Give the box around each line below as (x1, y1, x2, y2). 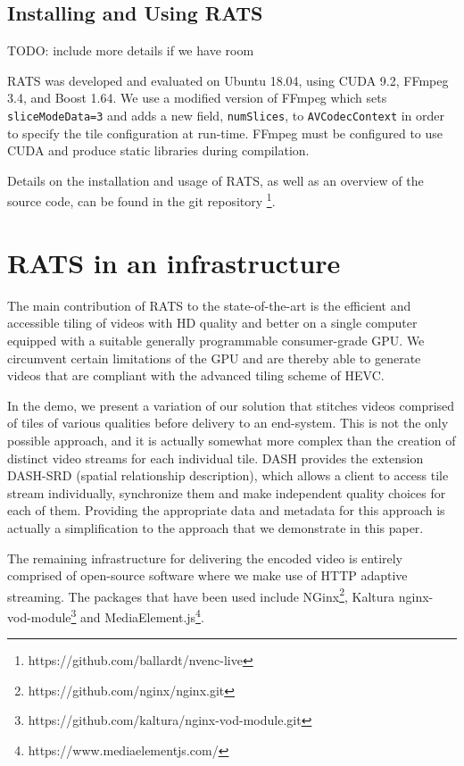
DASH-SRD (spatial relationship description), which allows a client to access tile (7, 466, 449, 485)
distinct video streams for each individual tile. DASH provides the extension (7, 448, 424, 467)
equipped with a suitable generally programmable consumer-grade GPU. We (7, 330, 425, 349)
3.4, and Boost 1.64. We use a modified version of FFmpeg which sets (7, 88, 387, 107)
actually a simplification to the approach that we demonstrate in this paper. (7, 518, 424, 537)
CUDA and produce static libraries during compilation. (7, 141, 310, 160)
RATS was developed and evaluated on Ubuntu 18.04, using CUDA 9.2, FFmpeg (7, 71, 449, 89)
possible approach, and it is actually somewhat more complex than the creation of (7, 430, 456, 449)
